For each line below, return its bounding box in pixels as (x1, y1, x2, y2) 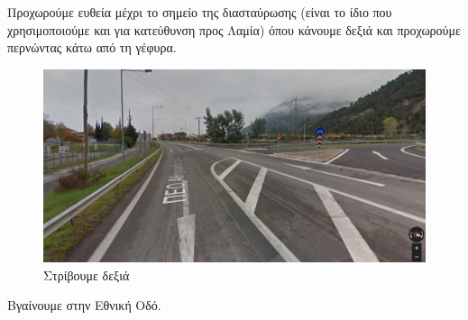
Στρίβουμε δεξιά (43, 265, 130, 284)
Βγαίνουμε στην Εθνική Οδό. (7, 296, 161, 315)
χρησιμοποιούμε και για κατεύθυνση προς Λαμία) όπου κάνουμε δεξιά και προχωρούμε (7, 20, 461, 39)
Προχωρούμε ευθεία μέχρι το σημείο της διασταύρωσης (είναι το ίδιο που (7, 3, 392, 21)
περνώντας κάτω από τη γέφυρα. (7, 38, 177, 57)
